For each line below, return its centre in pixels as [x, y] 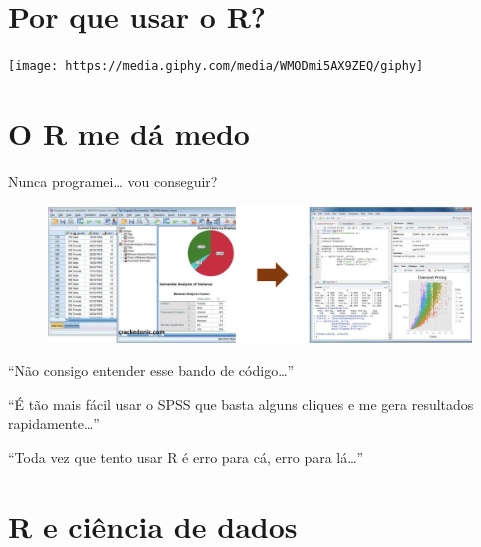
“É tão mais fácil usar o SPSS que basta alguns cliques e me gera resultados [241, 403]
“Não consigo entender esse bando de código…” [151, 370]
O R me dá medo [129, 132]
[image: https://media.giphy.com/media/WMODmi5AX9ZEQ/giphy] [216, 66]
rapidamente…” [54, 423]
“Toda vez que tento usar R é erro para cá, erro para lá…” [186, 456]
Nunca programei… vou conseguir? [113, 180]
